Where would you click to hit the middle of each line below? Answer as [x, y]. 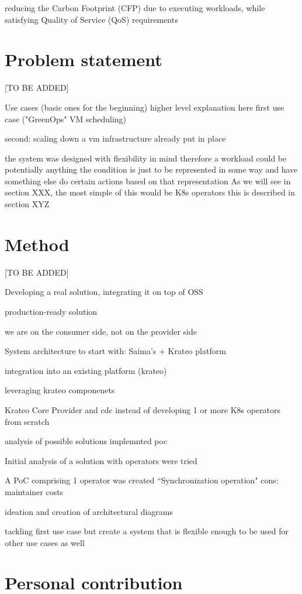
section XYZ [27, 204]
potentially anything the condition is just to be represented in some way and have [151, 169]
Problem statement [84, 59]
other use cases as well [45, 542]
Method [37, 244]
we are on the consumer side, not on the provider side [101, 331]
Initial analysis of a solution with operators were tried [101, 460]
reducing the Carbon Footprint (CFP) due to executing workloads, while [135, 8]
